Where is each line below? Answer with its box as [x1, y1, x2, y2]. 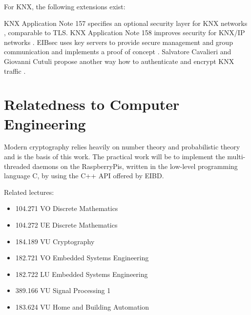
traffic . [4, 65, 26, 76]
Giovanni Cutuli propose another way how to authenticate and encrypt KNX [4, 56, 234, 66]
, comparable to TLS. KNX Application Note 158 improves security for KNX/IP [4, 27, 245, 38]
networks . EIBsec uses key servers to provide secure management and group [4, 37, 233, 47]
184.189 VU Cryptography [15, 236, 95, 246]
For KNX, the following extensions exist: [4, 1, 125, 11]
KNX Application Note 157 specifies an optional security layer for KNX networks [4, 18, 248, 28]
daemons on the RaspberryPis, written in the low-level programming [32, 161, 238, 171]
